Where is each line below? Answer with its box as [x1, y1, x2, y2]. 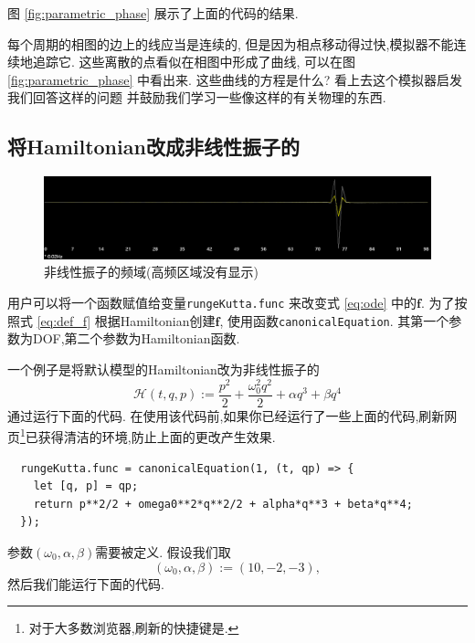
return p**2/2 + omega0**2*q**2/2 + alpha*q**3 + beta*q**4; [33, 497, 413, 511]
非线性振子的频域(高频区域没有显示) [44, 262, 259, 281]
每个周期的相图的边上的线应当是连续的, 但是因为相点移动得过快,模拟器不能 [7, 34, 454, 53]
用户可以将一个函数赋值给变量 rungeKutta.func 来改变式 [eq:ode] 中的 [7, 293, 417, 312]
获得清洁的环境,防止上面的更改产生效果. [37, 427, 276, 447]
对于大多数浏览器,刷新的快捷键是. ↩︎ [28, 618, 239, 638]
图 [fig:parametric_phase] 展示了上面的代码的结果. [7, 4, 299, 22]
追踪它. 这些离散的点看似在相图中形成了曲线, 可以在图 [32, 52, 356, 71]
